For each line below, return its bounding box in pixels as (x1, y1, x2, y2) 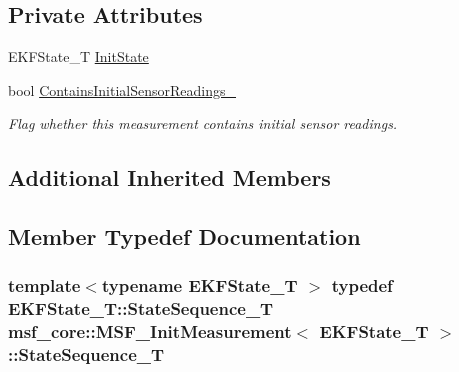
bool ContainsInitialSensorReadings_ (8, 79, 237, 100)
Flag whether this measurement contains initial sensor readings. (8, 113, 398, 134)
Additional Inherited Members (8, 162, 331, 193)
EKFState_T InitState (8, 46, 149, 67)
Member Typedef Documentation (8, 221, 361, 252)
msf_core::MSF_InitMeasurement (8, 319, 292, 344)
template (8, 273, 81, 298)
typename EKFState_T (101, 273, 298, 298)
